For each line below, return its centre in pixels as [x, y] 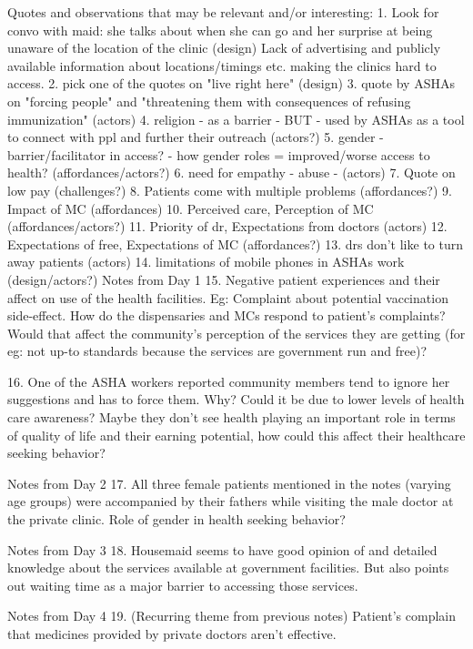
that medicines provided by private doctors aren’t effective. [172, 634]
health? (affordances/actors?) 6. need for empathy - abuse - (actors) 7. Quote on [231, 172]
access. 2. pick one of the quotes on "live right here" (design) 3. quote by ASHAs [231, 83]
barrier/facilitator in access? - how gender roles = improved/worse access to [219, 154]
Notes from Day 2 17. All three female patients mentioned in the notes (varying [229, 483]
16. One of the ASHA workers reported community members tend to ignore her [229, 381]
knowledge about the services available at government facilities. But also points [228, 568]
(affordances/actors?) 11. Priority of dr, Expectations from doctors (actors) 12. [227, 226]
